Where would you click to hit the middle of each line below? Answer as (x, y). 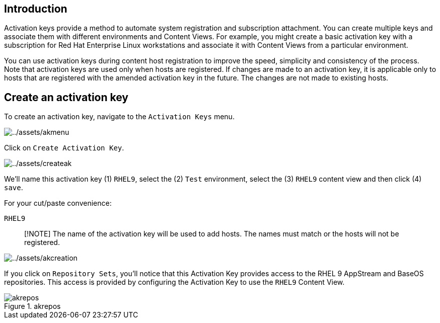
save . (14, 188)
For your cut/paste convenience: (58, 203)
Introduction (36, 9)
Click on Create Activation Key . (64, 148)
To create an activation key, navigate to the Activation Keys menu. (119, 117)
